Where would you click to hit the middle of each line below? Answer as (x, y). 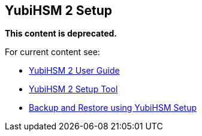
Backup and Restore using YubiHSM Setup (113, 108)
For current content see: (52, 52)
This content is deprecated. (61, 34)
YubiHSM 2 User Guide (74, 71)
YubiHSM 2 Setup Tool (73, 89)
